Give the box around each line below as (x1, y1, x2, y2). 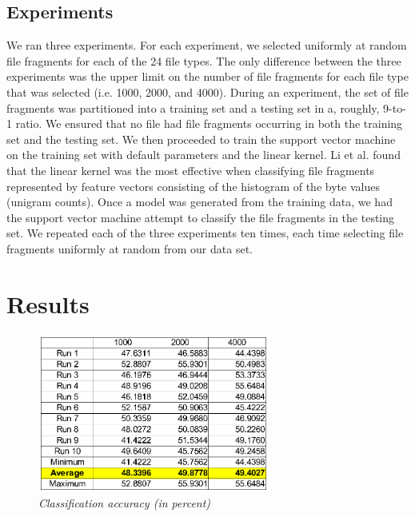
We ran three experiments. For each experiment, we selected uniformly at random (6, 37, 407, 54)
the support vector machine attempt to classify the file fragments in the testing (6, 209, 395, 225)
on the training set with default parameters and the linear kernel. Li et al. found (6, 146, 401, 163)
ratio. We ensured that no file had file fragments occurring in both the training (15, 115, 403, 132)
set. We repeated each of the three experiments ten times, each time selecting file (6, 225, 404, 241)
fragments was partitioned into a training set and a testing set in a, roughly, (6, 99, 380, 116)
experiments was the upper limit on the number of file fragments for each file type (6, 68, 409, 85)
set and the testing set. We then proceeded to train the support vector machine (6, 130, 396, 147)
